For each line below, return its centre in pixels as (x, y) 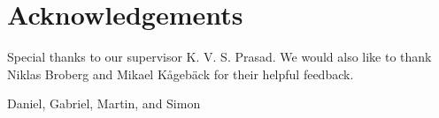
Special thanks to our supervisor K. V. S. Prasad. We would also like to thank (219, 57)
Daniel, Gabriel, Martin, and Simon (104, 103)
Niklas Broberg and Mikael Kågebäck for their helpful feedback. (181, 74)
